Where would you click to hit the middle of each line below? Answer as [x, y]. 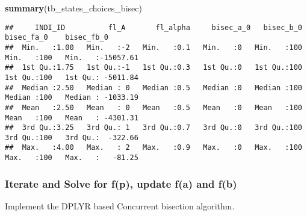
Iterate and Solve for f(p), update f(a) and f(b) [121, 183]
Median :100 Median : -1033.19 [72, 98]
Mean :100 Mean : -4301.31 [72, 118]
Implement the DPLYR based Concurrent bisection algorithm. [120, 206]
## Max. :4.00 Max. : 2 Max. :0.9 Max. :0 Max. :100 [153, 148]
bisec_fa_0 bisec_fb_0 [57, 38]
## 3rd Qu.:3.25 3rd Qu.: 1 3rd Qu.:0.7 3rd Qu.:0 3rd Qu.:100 [153, 128]
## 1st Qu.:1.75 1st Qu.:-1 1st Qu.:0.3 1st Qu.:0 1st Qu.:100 [153, 68]
